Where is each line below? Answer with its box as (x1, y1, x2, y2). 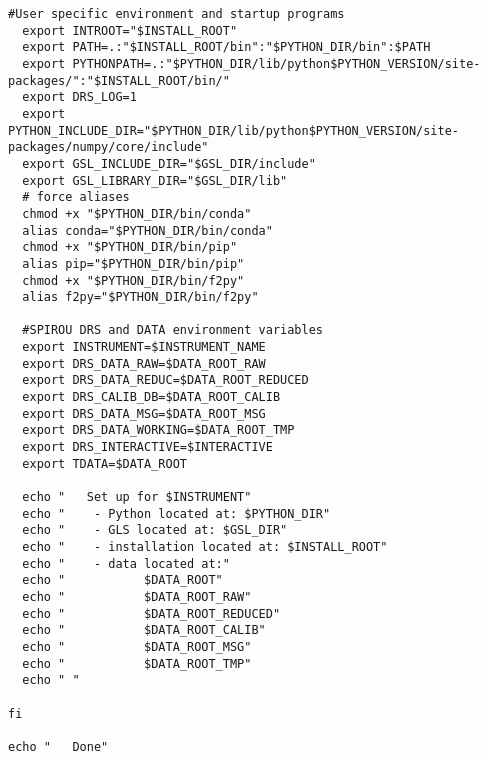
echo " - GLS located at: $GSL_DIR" (22, 523, 288, 538)
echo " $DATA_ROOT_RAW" (22, 589, 252, 604)
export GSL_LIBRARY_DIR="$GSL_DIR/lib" (22, 173, 288, 188)
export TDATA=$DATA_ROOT (22, 456, 187, 471)
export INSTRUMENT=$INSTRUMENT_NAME (22, 340, 266, 355)
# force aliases (22, 190, 130, 205)
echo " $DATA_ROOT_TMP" (22, 656, 252, 671)
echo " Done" (8, 739, 109, 754)
